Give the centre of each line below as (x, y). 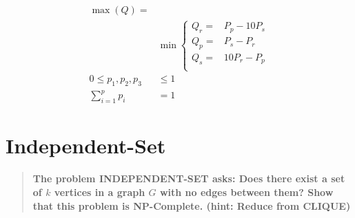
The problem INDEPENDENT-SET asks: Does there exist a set (189, 178)
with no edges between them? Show (246, 192)
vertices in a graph (100, 192)
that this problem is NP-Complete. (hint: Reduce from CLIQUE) (192, 205)
